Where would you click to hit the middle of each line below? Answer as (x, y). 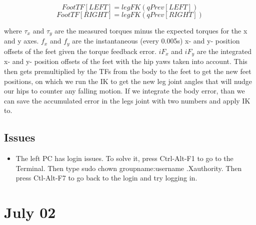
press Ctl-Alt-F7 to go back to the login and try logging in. (106, 178)
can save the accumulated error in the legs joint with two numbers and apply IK (127, 100)
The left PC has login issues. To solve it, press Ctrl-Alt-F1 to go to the (124, 158)
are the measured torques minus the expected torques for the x (151, 30)
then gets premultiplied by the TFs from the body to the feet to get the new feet (128, 71)
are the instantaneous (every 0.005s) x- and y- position (156, 41)
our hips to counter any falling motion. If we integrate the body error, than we (124, 91)
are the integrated (224, 51)
